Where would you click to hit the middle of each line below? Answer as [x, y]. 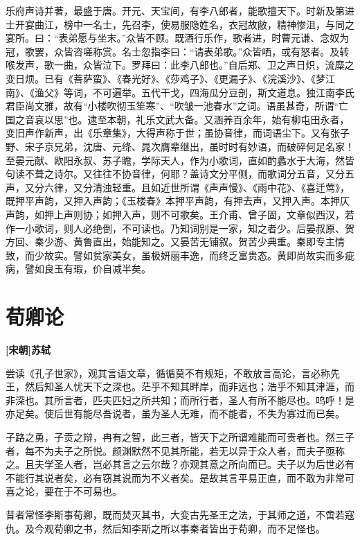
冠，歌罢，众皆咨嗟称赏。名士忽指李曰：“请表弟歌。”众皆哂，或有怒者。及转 [178, 51]
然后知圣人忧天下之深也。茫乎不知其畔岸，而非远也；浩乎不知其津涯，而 [189, 386]
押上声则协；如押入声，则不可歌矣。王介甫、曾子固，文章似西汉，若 [199, 214]
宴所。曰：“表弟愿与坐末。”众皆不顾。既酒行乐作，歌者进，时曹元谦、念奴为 [178, 38]
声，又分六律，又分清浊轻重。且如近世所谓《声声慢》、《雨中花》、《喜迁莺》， [178, 187]
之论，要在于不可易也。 [68, 491]
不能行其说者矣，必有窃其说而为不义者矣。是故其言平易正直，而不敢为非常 [175, 477]
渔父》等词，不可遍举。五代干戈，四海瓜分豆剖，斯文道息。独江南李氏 [194, 92]
